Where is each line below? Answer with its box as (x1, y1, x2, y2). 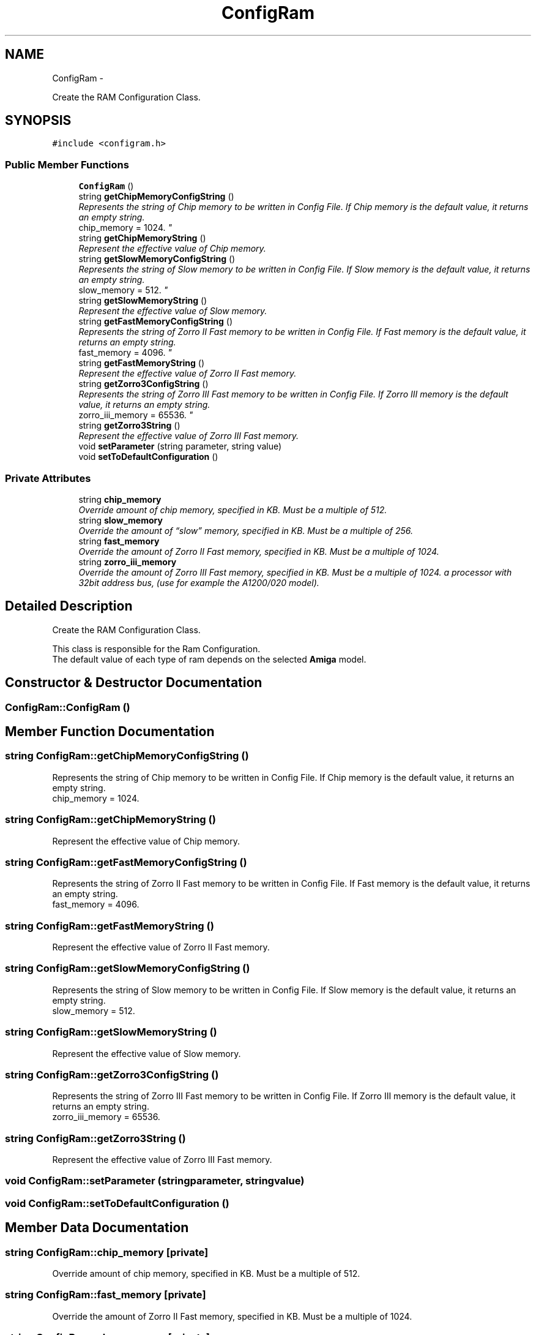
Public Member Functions (5, 158, 129, 171)
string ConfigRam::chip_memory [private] (5, 1246, 209, 1258)
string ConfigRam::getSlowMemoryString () (5, 1026, 217, 1039)
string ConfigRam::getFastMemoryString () (5, 919, 214, 932)
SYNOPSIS (5, 113, 72, 129)
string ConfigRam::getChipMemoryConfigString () (5, 750, 249, 762)
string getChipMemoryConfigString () (78, 191, 234, 202)
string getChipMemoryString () (78, 233, 206, 244)
